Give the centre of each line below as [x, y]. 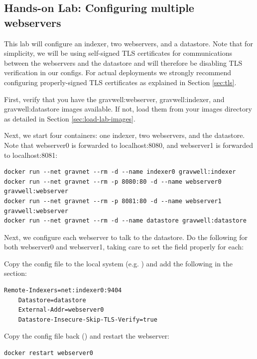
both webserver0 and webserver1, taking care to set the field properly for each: [124, 247]
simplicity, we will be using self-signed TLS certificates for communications [118, 53]
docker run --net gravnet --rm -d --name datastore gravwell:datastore [125, 221]
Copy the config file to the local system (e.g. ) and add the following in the [119, 263]
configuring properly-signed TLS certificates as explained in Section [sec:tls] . [120, 82]
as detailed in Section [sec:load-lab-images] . [70, 118]
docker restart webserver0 [49, 353]
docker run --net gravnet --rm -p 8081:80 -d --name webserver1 [113, 201]
